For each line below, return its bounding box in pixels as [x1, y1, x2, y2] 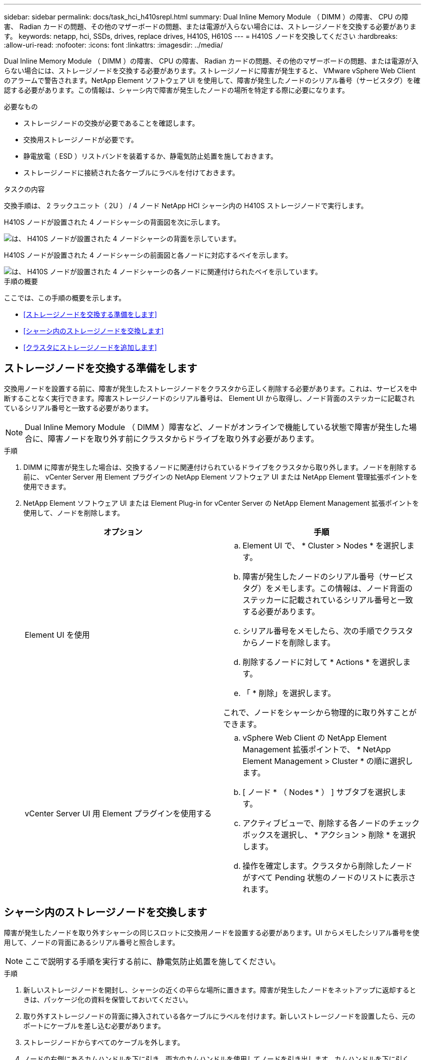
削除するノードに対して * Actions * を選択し [243, 657, 403, 667]
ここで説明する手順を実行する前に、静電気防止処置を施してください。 [25, 956, 280, 966]
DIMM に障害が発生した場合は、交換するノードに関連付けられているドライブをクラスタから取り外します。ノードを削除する [23, 463, 417, 471]
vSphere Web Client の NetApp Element [243, 732, 387, 743]
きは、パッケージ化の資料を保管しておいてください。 [23, 995, 193, 1004]
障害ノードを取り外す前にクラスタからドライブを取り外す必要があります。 [48, 433, 319, 444]
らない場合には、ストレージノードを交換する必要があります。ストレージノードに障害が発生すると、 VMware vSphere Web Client [4, 66, 416, 75]
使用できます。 [23, 482, 70, 491]
